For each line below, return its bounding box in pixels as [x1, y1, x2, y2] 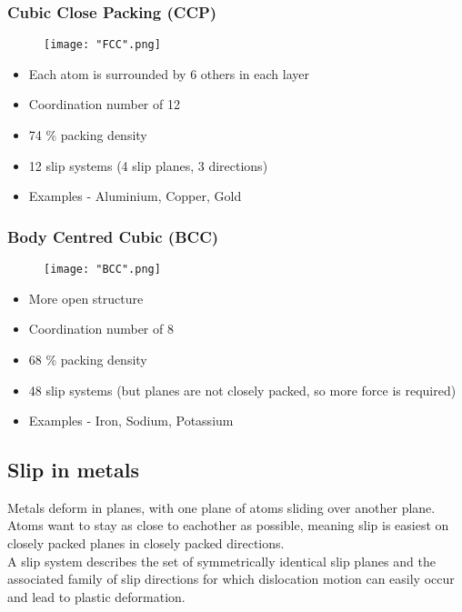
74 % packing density [28, 125, 147, 145]
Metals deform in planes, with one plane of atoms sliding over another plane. [7, 497, 436, 517]
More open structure [28, 288, 144, 307]
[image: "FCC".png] [44, 38, 161, 52]
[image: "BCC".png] [44, 263, 161, 276]
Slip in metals [7, 456, 139, 484]
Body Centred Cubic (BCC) [7, 225, 219, 247]
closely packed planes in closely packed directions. [7, 534, 285, 553]
